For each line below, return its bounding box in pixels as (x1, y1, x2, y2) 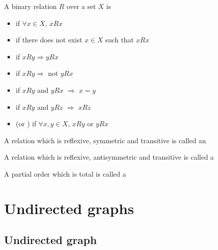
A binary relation (4, 1, 57, 11)
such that (105, 34, 134, 45)
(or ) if (15, 118, 36, 129)
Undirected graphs (4, 198, 134, 218)
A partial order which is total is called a (4, 168, 126, 179)
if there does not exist (15, 34, 83, 45)
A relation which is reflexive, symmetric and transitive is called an (4, 135, 206, 145)
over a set (66, 1, 96, 11)
